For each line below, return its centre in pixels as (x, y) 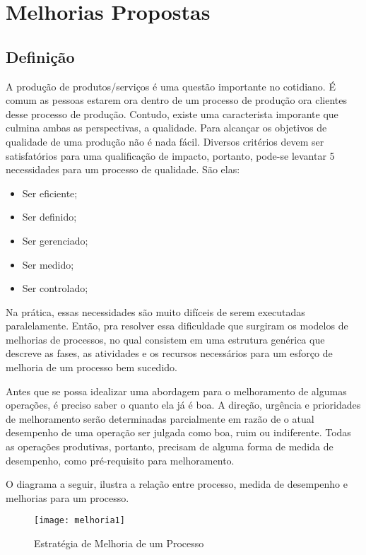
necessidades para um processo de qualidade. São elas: (123, 169)
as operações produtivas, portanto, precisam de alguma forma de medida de (170, 446)
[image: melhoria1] (79, 521)
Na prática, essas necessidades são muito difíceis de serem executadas (155, 311)
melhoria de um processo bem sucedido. (91, 367)
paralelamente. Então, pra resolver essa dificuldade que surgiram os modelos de (177, 326)
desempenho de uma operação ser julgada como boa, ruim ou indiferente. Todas (178, 432)
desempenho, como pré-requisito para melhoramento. (120, 460)
